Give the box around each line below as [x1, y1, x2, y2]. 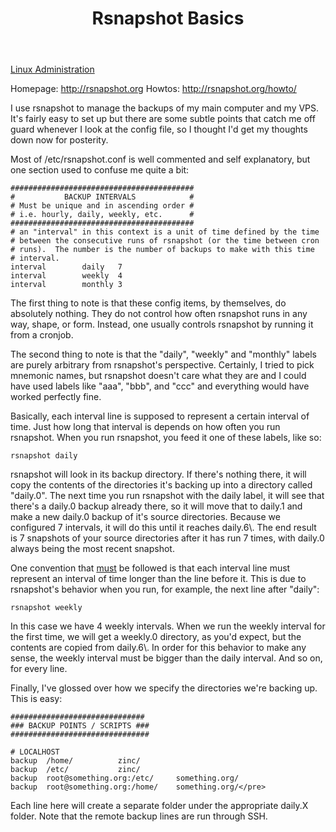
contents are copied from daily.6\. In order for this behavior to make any [10, 642, 307, 654]
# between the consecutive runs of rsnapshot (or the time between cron [10, 236, 320, 246]
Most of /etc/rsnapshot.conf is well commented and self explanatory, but [10, 153, 311, 166]
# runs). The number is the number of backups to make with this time [10, 245, 315, 255]
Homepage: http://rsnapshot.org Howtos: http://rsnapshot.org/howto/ [10, 83, 297, 95]
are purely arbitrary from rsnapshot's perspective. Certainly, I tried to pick [10, 359, 315, 371]
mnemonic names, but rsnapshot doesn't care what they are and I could [10, 370, 307, 382]
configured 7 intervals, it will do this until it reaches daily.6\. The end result [10, 522, 317, 534]
